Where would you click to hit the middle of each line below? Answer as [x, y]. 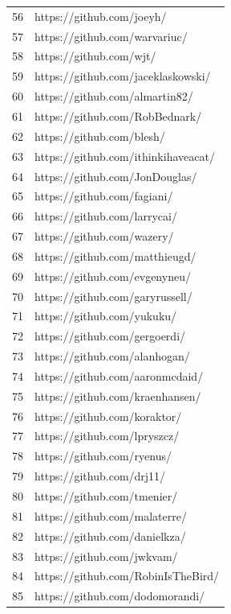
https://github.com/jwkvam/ [106, 556]
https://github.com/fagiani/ [104, 196]
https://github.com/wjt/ [95, 56]
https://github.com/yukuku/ [106, 316]
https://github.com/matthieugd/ [115, 255]
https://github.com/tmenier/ [106, 496]
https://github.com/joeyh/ [101, 16]
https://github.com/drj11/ [100, 476]
